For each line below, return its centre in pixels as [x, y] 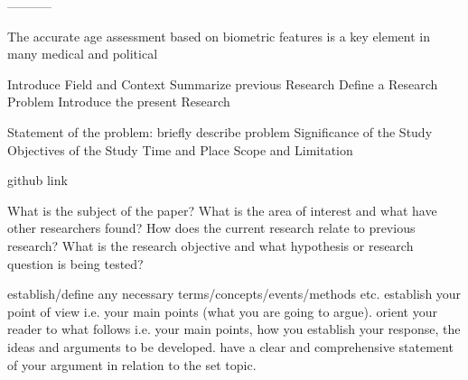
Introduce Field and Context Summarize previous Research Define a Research [223, 83]
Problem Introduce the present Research [119, 102]
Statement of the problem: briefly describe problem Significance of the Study [220, 131]
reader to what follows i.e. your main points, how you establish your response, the [234, 329]
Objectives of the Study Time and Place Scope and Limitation [180, 149]
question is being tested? [75, 263]
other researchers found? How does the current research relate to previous [211, 228]
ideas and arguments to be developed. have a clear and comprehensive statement [230, 346]
